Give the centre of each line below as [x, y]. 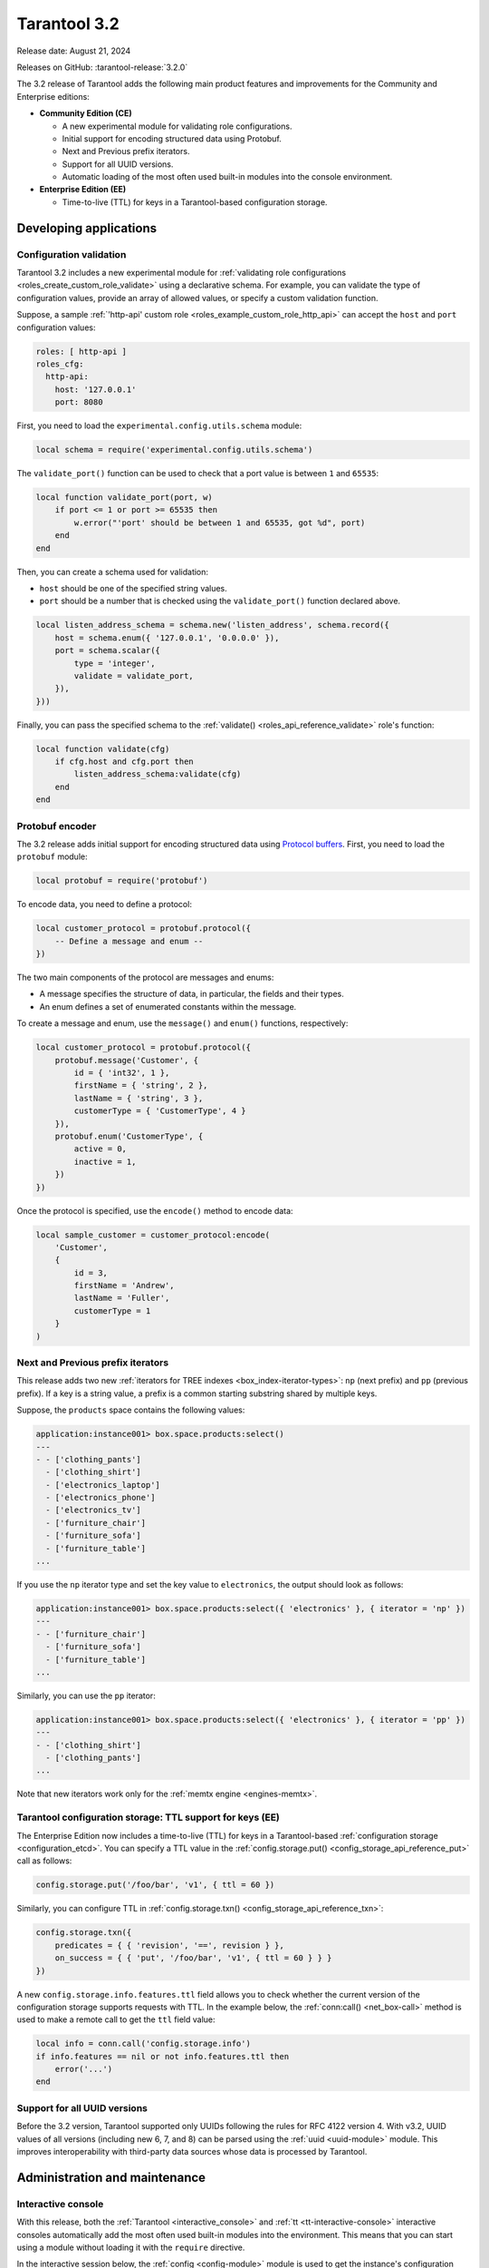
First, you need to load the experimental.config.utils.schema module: [159, 425]
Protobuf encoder [57, 826]
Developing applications [87, 228]
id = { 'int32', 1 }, [122, 1073]
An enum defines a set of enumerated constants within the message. [168, 1006]
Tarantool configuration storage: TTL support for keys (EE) [149, 1817]
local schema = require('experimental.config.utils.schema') [174, 450]
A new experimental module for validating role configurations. [177, 126]
